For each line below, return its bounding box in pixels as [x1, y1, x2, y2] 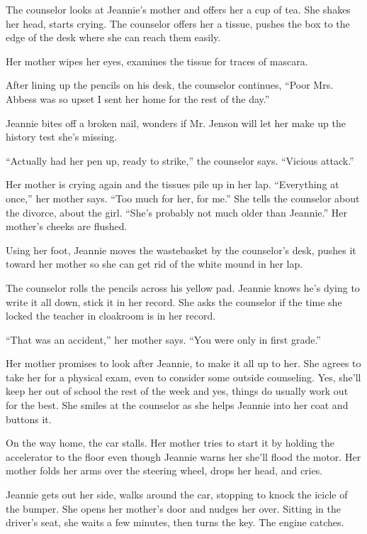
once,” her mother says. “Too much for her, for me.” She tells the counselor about [6, 190, 360, 205]
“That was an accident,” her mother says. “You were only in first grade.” [6, 332, 321, 347]
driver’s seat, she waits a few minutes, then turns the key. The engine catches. [6, 515, 344, 530]
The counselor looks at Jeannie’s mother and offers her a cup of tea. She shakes [6, 2, 351, 16]
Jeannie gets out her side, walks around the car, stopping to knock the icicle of [6, 487, 348, 502]
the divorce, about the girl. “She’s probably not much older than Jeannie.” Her [6, 205, 347, 219]
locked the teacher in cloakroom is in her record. [6, 308, 216, 323]
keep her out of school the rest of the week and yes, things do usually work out [6, 383, 349, 398]
